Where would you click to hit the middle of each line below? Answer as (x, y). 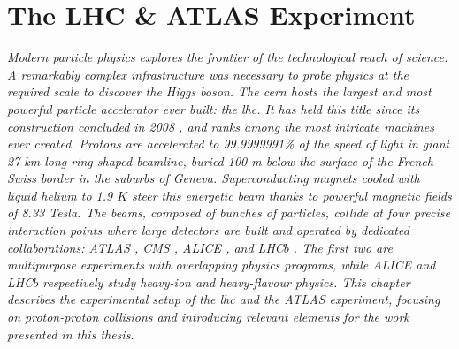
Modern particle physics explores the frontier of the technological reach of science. (228, 57)
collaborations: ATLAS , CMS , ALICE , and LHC (145, 247)
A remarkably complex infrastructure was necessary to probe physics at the (208, 74)
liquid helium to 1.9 (60, 195)
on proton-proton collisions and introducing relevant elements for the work (208, 317)
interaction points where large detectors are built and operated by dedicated (208, 230)
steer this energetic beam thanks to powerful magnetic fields (292, 195)
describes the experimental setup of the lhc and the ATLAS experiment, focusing (224, 299)
